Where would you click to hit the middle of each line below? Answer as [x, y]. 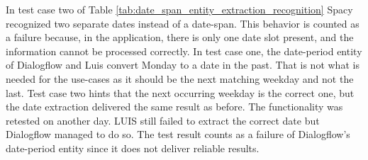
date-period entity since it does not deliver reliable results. [133, 148]
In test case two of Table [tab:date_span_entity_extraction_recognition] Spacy [179, 9]
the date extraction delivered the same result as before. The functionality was [174, 107]
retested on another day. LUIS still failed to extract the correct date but [163, 120]
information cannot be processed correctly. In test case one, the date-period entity [184, 51]
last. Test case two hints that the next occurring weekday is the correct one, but [180, 92]
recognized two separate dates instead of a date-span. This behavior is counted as [183, 23]
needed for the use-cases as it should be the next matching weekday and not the [180, 78]
